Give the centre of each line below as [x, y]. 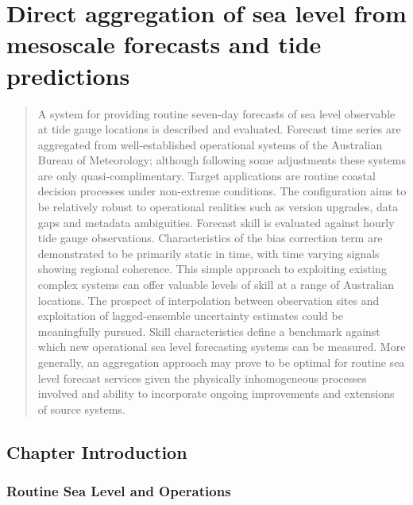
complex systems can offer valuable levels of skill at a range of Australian [216, 285]
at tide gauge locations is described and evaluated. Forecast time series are [219, 129]
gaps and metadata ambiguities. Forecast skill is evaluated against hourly [216, 222]
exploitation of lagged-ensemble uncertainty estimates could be [190, 316]
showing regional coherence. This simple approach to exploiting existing [212, 269]
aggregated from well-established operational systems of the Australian [210, 144]
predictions [68, 75]
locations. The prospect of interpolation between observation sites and [208, 300]
